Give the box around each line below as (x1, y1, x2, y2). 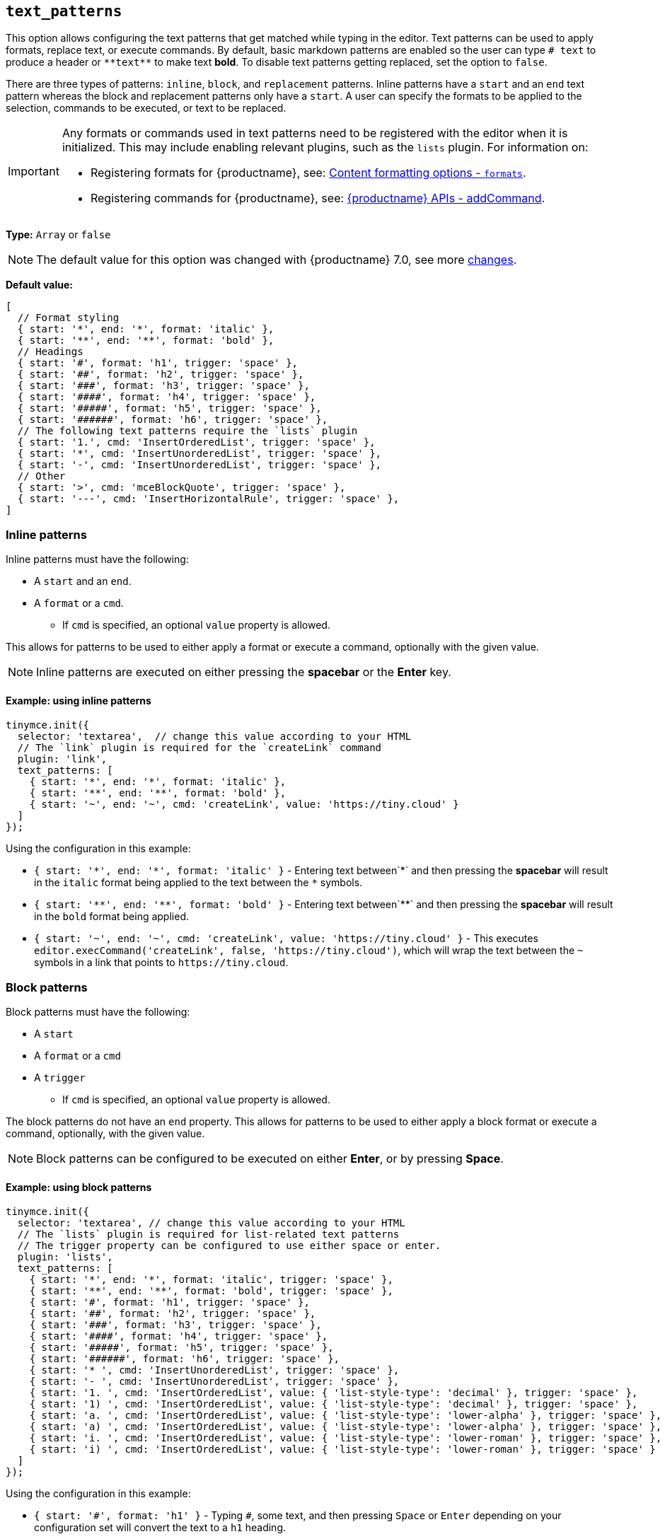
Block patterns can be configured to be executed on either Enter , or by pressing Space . (36, 1151, 504, 1166)
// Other (17, 470, 66, 482)
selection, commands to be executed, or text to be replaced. (6, 102, 287, 115)
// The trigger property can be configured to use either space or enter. (17, 1240, 441, 1252)
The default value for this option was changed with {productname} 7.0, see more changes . (36, 252, 517, 267)
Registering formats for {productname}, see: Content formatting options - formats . (90, 165, 526, 180)
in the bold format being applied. (34, 910, 189, 923)
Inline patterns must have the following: (6, 553, 189, 566)
